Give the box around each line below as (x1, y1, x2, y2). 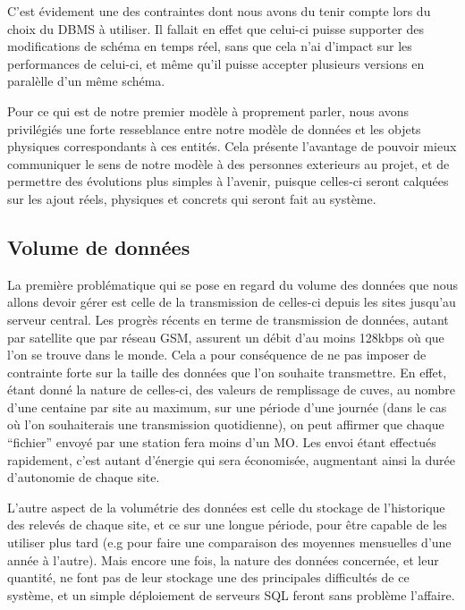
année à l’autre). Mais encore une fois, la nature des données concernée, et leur (7, 550, 439, 569)
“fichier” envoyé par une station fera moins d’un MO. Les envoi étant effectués (7, 433, 436, 452)
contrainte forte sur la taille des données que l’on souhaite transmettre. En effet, (7, 362, 447, 381)
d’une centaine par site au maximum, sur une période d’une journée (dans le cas (7, 397, 447, 416)
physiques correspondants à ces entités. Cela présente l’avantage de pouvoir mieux (7, 137, 457, 156)
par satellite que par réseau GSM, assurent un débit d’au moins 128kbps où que (7, 327, 444, 346)
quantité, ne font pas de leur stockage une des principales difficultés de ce (7, 568, 410, 587)
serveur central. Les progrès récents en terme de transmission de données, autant (7, 309, 449, 328)
